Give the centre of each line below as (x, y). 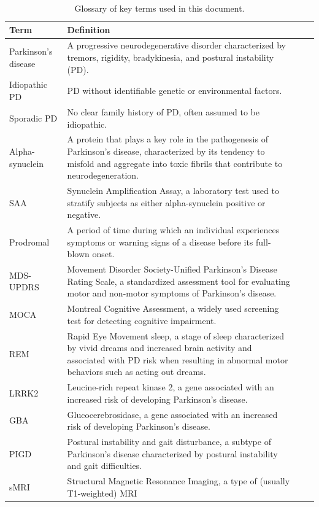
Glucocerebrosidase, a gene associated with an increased (172, 414)
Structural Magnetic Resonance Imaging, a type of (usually (179, 481)
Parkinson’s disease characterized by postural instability (172, 453)
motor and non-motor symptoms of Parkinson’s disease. (172, 293)
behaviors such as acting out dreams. (136, 372)
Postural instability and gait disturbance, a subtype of (169, 441)
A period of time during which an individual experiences (173, 230)
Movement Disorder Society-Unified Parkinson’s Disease (172, 269)
